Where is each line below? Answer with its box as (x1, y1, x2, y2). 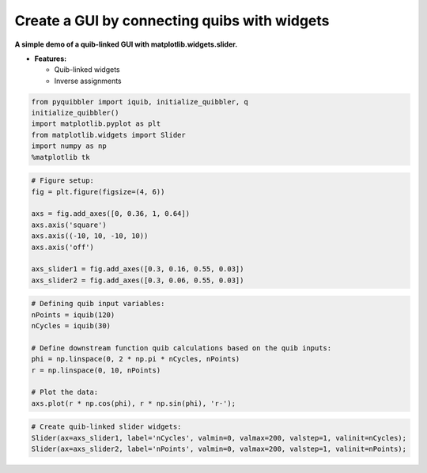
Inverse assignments (54, 76, 122, 85)
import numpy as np (31, 142, 107, 150)
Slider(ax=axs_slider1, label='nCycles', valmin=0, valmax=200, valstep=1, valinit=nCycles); (31, 433, 407, 442)
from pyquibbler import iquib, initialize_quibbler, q (31, 97, 248, 106)
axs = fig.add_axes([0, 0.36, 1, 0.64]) (31, 210, 190, 218)
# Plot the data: (31, 388, 99, 397)
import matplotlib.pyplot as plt (31, 119, 161, 128)
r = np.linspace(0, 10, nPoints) (31, 365, 161, 375)
